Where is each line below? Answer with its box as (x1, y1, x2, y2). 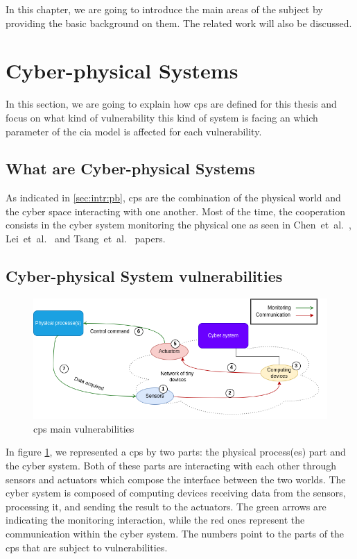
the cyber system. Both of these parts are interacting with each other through (6, 458, 337, 473)
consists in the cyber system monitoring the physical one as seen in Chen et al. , (6, 217, 351, 232)
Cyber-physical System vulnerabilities (6, 265, 283, 287)
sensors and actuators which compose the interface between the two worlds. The (6, 472, 346, 486)
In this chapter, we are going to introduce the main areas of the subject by (6, 2, 323, 16)
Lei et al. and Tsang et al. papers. (6, 231, 166, 246)
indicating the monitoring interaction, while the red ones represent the (6, 512, 305, 527)
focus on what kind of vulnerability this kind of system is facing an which (6, 110, 318, 124)
